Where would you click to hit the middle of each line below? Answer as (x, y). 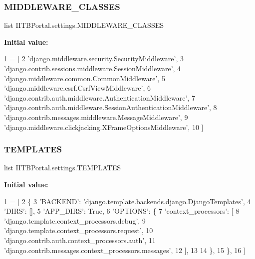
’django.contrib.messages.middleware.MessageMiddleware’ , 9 (96, 117)
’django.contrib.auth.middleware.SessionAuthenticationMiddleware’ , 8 (111, 107)
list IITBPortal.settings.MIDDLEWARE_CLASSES (84, 25)
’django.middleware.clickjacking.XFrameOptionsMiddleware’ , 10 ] (104, 127)
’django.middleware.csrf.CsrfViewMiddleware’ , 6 (77, 88)
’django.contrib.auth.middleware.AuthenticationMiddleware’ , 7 (100, 97)
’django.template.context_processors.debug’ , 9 (75, 220)
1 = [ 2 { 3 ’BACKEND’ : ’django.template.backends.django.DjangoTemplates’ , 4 (127, 201)
